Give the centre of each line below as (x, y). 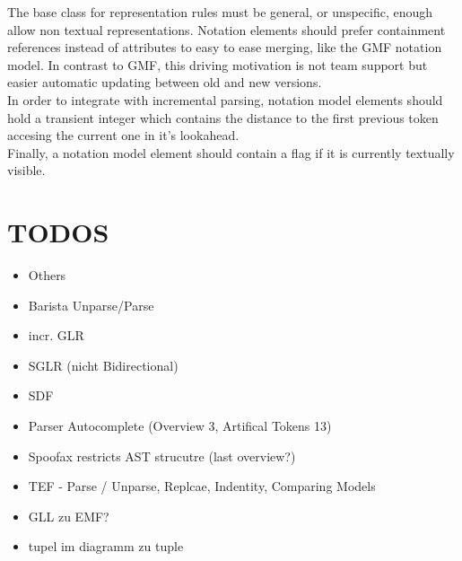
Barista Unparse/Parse (91, 305)
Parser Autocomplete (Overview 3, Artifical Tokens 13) (180, 426)
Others (47, 275)
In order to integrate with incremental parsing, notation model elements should (225, 99)
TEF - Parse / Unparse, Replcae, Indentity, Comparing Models (202, 486)
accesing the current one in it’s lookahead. (123, 135)
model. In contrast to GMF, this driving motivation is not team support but (218, 64)
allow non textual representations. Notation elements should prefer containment (227, 29)
